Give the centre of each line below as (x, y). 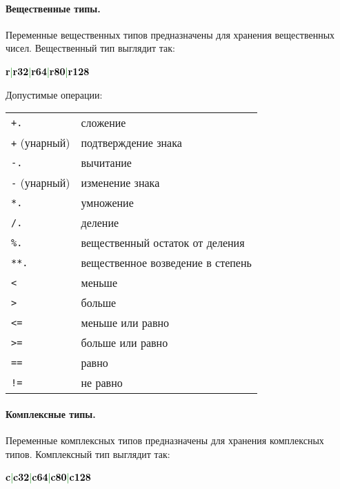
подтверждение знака (131, 143)
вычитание (106, 163)
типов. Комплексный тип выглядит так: (88, 453)
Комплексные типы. (51, 413)
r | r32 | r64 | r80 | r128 (48, 71)
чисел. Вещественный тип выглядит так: (91, 48)
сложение (103, 123)
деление (100, 223)
